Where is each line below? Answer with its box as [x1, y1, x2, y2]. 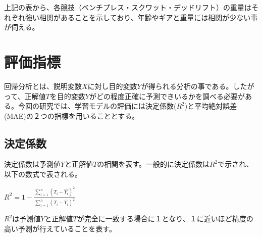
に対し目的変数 [87, 80, 137, 91]
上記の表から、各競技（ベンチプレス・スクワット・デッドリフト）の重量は [4, 2, 251, 12]
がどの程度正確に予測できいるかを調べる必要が [89, 90, 245, 101]
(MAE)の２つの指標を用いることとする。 [4, 110, 139, 121]
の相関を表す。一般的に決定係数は [97, 159, 209, 169]
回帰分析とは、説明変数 [4, 80, 82, 91]
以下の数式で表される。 [4, 169, 82, 179]
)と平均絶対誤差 [184, 101, 237, 111]
